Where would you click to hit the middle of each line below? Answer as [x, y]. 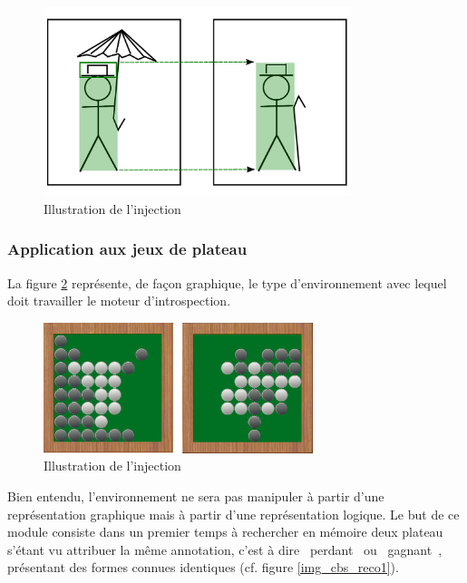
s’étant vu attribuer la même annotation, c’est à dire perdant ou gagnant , [225, 549]
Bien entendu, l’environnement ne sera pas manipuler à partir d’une [196, 496]
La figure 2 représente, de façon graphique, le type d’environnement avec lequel [227, 282]
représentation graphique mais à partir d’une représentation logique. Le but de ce [233, 514]
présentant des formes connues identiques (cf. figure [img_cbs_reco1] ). [203, 567]
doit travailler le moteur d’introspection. [119, 301]
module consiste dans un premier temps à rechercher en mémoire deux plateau [225, 532]
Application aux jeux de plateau [127, 249]
